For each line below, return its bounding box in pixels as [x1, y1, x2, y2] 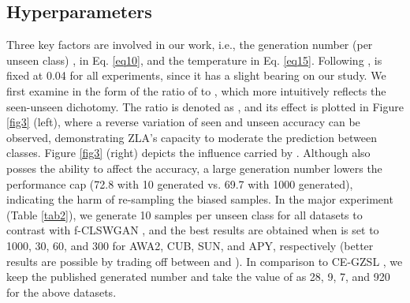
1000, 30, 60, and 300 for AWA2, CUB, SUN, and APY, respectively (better [6, 237, 374, 253]
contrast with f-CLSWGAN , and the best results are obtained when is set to [6, 222, 379, 238]
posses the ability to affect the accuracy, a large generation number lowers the [6, 159, 382, 176]
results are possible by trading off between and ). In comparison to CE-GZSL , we [6, 252, 403, 269]
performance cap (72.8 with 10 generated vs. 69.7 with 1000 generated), [6, 175, 353, 192]
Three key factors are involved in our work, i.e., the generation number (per [6, 36, 373, 53]
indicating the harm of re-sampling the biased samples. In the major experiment [6, 191, 393, 208]
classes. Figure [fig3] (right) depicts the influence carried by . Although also [6, 144, 371, 161]
